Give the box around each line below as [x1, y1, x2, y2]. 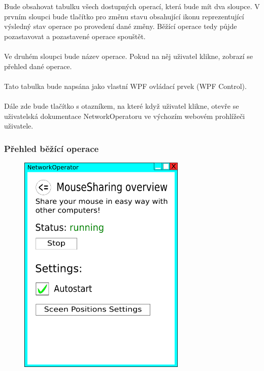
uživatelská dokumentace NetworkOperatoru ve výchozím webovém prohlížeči [4, 110, 245, 121]
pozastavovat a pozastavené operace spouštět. [4, 30, 146, 41]
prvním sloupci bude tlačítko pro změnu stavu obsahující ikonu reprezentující [4, 11, 244, 21]
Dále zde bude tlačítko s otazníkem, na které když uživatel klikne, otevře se [4, 100, 239, 111]
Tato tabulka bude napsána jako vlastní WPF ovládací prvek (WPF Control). [4, 80, 247, 91]
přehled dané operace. [4, 60, 72, 71]
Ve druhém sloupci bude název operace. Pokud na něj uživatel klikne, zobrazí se [4, 50, 253, 61]
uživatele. [4, 120, 34, 131]
